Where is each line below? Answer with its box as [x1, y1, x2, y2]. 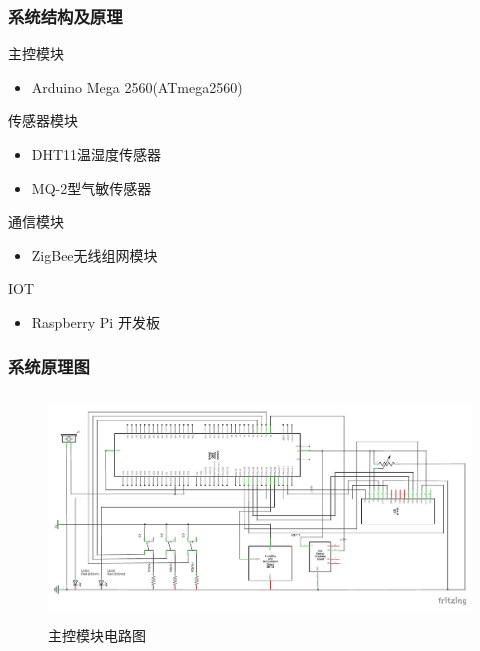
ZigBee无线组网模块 [31, 244, 158, 265]
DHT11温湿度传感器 [31, 144, 162, 164]
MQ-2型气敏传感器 [31, 177, 152, 198]
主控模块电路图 [48, 625, 146, 646]
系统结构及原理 [8, 3, 123, 28]
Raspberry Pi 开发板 [31, 311, 160, 332]
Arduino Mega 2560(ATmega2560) [31, 76, 243, 97]
